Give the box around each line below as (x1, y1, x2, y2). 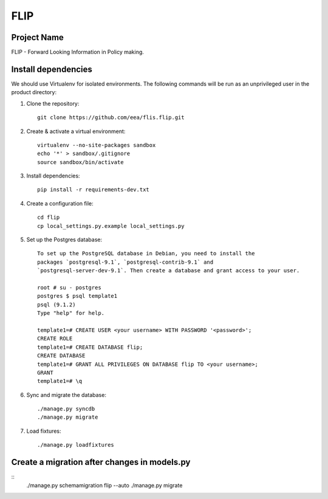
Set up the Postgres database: (26, 236, 103, 243)
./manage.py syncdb (37, 405, 95, 413)
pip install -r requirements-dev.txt (37, 186, 150, 193)
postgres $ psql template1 (37, 292, 118, 300)
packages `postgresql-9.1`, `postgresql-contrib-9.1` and (37, 258, 214, 266)
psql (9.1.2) (37, 301, 76, 308)
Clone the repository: (26, 100, 80, 107)
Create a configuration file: (26, 199, 94, 207)
